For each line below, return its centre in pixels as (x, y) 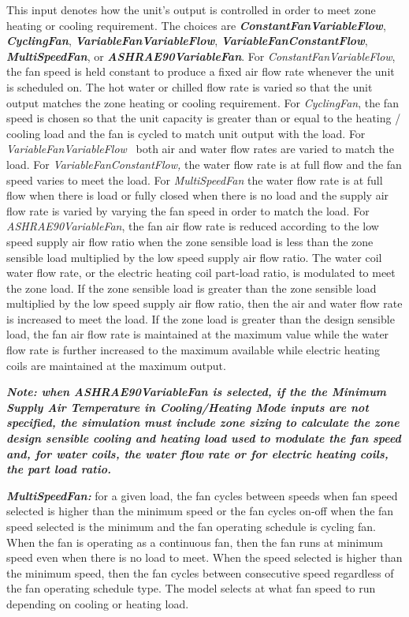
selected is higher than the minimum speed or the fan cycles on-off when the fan (200, 511)
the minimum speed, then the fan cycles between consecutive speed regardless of (200, 572)
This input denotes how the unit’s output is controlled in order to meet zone (191, 9)
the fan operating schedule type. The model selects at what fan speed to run (191, 588)
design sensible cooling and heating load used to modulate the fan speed (204, 438)
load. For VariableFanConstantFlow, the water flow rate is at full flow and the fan (204, 164)
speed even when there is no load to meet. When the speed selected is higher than (204, 557)
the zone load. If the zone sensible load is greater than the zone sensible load (191, 288)
